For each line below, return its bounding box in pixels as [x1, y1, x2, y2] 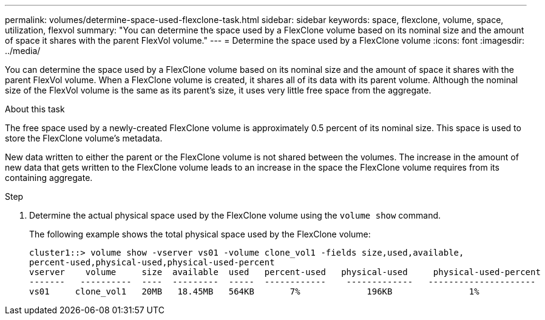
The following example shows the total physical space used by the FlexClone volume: [29, 229, 371, 239]
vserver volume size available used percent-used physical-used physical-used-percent [29, 267, 541, 277]
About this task [5, 104, 65, 114]
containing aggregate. [5, 172, 93, 183]
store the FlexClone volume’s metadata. [5, 133, 163, 143]
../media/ [5, 46, 41, 56]
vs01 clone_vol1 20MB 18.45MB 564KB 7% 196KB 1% [29, 287, 479, 296]
